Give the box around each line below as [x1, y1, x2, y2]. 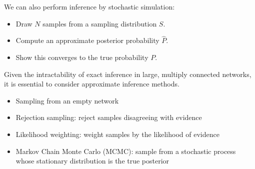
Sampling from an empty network [15, 95, 119, 105]
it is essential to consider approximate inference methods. [4, 78, 179, 89]
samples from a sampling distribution [42, 18, 157, 28]
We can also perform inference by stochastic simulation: [4, 1, 175, 11]
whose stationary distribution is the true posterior [15, 155, 169, 166]
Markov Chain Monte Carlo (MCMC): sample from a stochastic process [15, 145, 236, 156]
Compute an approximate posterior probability [15, 35, 159, 45]
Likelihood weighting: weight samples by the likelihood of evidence [15, 128, 219, 139]
